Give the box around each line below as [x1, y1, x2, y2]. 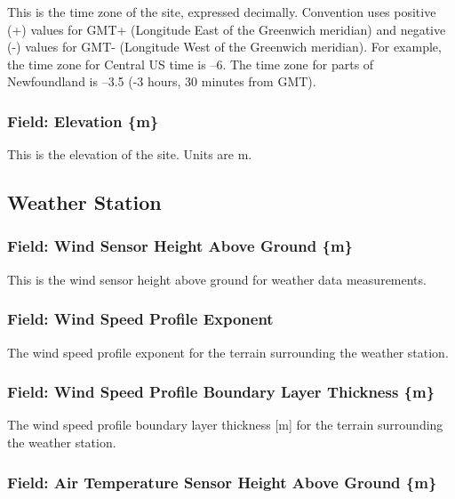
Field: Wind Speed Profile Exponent [7, 308, 274, 330]
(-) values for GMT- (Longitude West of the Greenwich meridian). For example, [7, 37, 442, 56]
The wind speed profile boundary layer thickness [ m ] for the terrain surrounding [7, 415, 443, 434]
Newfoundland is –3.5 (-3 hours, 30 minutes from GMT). [7, 72, 316, 91]
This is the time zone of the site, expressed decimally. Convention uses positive [7, 3, 436, 20]
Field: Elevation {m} [7, 109, 159, 132]
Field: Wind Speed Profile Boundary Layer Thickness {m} [7, 381, 435, 403]
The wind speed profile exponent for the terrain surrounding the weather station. [7, 342, 449, 361]
